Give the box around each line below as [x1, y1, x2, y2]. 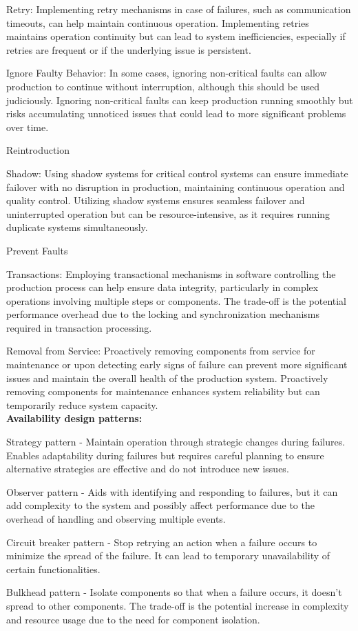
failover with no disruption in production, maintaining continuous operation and [6, 179, 345, 194]
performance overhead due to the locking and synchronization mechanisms [6, 307, 319, 321]
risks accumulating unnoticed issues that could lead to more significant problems [6, 106, 346, 121]
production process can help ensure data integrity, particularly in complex [6, 280, 319, 294]
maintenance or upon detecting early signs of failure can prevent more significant [6, 357, 348, 372]
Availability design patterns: [6, 411, 143, 425]
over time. [6, 119, 49, 134]
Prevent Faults [6, 243, 68, 257]
